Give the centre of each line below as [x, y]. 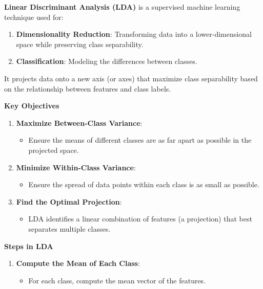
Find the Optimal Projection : [69, 201]
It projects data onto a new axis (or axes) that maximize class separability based [131, 78]
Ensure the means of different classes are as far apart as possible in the [140, 140]
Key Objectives [32, 106]
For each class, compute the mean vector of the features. [117, 280]
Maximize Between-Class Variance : [79, 123]
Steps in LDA [29, 246]
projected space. [54, 150]
